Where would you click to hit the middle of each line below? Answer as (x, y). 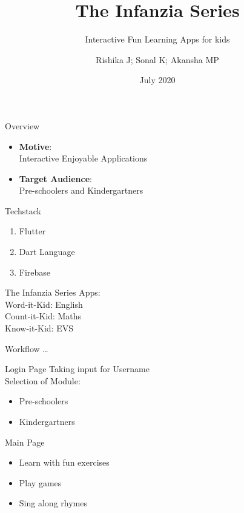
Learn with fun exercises (64, 462)
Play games (40, 482)
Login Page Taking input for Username (77, 369)
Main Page (25, 442)
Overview (22, 125)
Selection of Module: (43, 380)
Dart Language (47, 252)
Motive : (35, 146)
